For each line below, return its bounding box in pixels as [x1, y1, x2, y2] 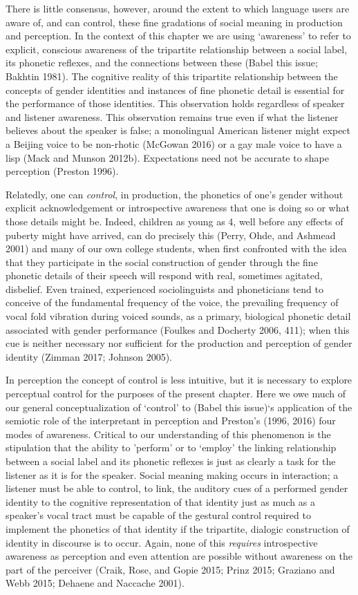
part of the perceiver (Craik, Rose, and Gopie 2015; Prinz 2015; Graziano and [6, 562, 335, 576]
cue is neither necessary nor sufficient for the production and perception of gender [6, 336, 352, 350]
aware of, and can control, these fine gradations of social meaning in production [6, 15, 343, 29]
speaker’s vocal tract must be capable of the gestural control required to [6, 508, 311, 522]
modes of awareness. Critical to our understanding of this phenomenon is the [6, 426, 331, 441]
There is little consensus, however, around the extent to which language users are [6, 1, 350, 15]
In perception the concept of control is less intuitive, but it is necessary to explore [6, 372, 352, 387]
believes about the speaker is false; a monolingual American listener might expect [6, 123, 351, 138]
